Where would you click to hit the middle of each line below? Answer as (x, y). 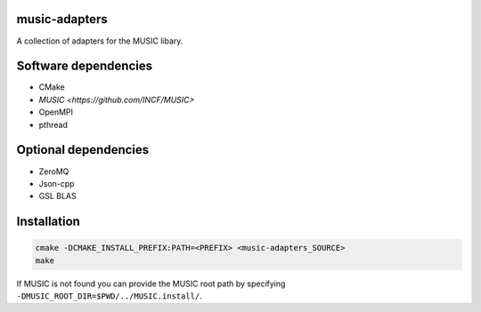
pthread (53, 124)
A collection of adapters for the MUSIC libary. (100, 41)
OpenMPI (56, 112)
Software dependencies (85, 66)
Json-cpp (57, 183)
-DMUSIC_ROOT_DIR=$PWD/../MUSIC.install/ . (109, 296)
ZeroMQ (54, 171)
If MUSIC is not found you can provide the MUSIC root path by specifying (151, 284)
